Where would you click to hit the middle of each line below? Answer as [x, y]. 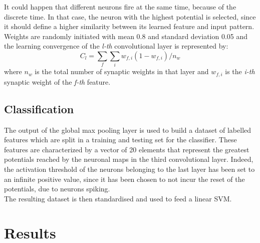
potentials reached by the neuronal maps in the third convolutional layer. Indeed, [129, 159]
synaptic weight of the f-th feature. [57, 81]
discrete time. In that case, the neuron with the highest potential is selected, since [130, 16]
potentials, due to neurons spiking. [57, 189]
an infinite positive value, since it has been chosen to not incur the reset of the [124, 179]
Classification [39, 108]
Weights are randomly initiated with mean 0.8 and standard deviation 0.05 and [126, 36]
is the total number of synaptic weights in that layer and [122, 71]
